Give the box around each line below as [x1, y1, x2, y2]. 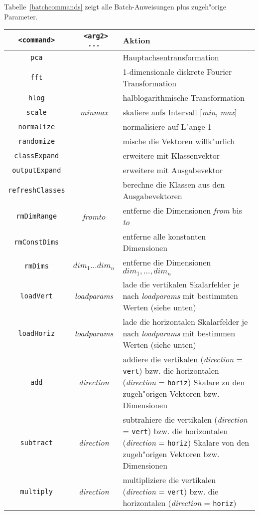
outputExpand [12, 166, 61, 174]
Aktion [123, 34, 150, 46]
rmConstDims [14, 238, 59, 247]
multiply [20, 487, 53, 496]
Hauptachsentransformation [123, 51, 219, 63]
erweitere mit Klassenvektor [123, 150, 220, 162]
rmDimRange [16, 212, 57, 221]
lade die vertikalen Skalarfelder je [123, 278, 240, 290]
